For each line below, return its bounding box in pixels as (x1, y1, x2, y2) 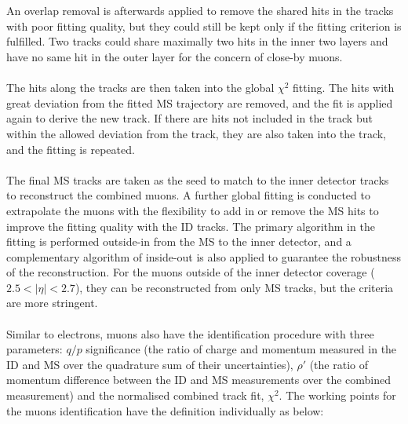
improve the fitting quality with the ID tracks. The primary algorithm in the (6, 217, 375, 234)
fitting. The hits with (293, 79, 395, 96)
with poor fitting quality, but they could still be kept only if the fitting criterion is (6, 17, 402, 34)
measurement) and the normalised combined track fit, (6, 387, 264, 404)
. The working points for (279, 387, 396, 404)
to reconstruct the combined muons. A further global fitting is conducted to (6, 187, 370, 203)
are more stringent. (6, 294, 98, 311)
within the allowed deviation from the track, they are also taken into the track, (6, 125, 387, 141)
